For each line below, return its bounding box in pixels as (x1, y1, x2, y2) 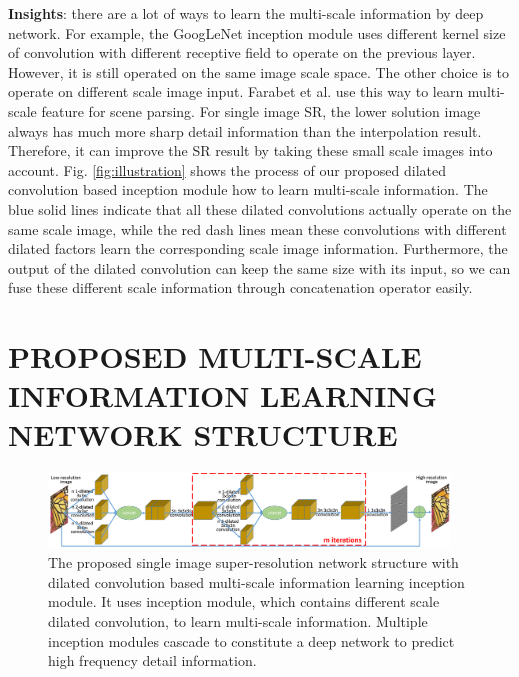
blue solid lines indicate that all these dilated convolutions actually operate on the (8, 198, 512, 219)
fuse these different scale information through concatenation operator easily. (8, 277, 473, 298)
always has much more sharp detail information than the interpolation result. (8, 120, 482, 141)
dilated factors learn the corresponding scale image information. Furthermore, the (8, 238, 508, 259)
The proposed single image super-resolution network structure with (48, 552, 459, 573)
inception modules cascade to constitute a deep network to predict (48, 630, 455, 651)
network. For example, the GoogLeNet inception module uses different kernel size (8, 22, 506, 43)
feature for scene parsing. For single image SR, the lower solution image (41, 100, 481, 121)
